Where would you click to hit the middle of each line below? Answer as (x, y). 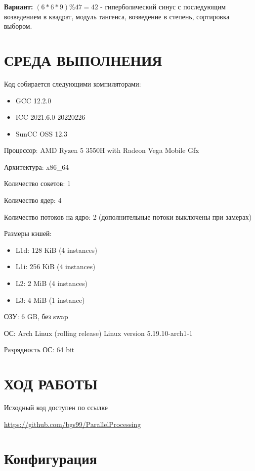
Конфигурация (51, 458)
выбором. (18, 26)
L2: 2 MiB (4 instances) (51, 283)
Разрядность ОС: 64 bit (39, 350)
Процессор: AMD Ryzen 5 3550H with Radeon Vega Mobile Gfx (102, 150)
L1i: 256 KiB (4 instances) (55, 266)
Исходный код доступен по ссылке (56, 407)
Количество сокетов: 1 (38, 183)
